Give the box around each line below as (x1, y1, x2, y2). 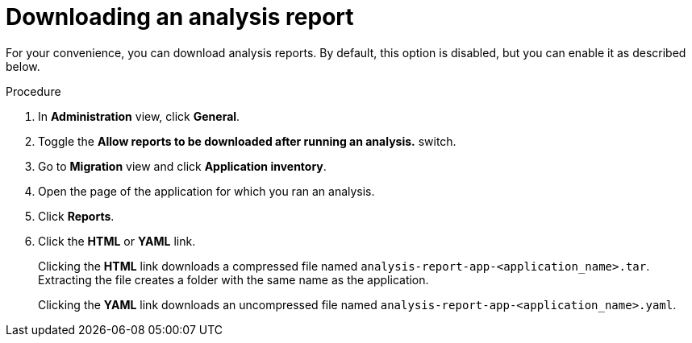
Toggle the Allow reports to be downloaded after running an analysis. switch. (38, 134, 456, 148)
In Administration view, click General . (38, 109, 240, 123)
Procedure (6, 84, 61, 98)
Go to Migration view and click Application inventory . (38, 159, 327, 173)
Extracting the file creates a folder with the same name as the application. (38, 272, 429, 287)
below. (6, 59, 40, 73)
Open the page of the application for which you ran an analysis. (38, 184, 375, 198)
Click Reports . (38, 209, 115, 223)
